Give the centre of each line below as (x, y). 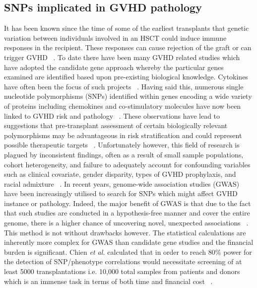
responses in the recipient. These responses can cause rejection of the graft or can (128, 47)
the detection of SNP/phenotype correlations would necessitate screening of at (123, 261)
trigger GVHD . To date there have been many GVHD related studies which (122, 57)
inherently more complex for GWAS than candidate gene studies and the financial (129, 242)
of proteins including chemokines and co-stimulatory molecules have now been (123, 106)
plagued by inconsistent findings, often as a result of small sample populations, (124, 154)
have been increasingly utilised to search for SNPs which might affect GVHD (121, 193)
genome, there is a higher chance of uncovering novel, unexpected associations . (126, 223)
